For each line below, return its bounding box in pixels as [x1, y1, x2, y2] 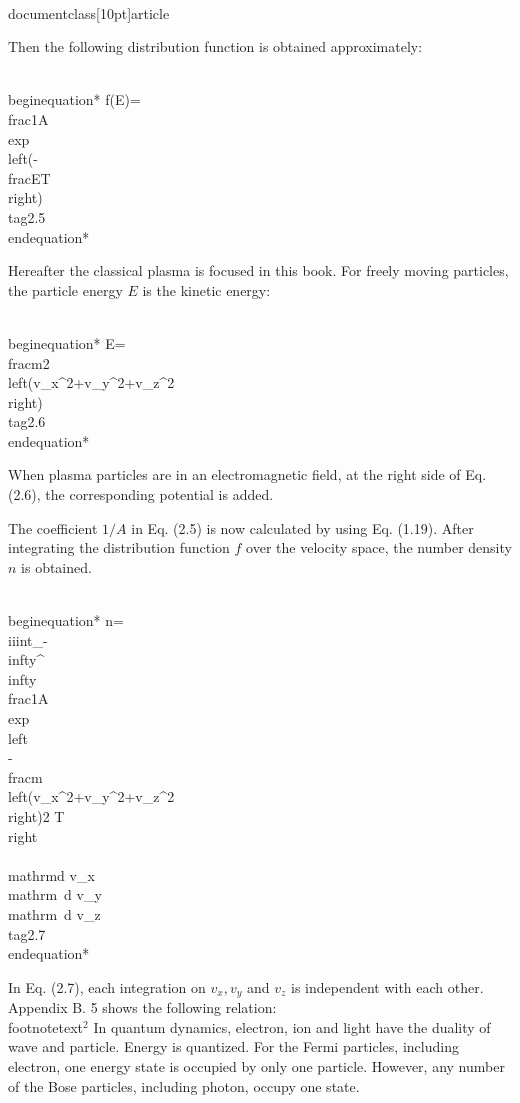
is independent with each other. [290, 976, 484, 997]
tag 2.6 [8, 411, 46, 432]
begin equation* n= [8, 610, 124, 631]
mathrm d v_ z [8, 903, 101, 924]
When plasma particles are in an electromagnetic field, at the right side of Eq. [8, 464, 487, 485]
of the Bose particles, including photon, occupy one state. [8, 1075, 360, 1096]
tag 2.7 [8, 923, 46, 944]
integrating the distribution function [8, 537, 230, 558]
